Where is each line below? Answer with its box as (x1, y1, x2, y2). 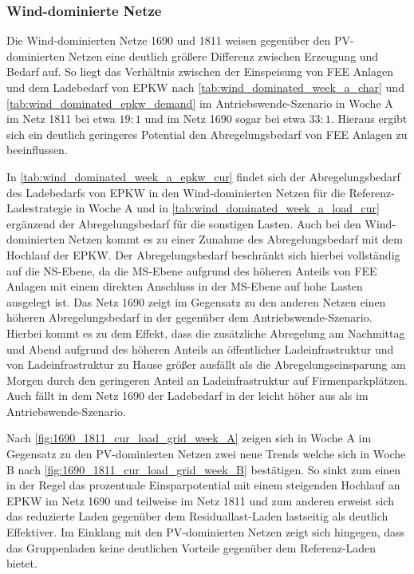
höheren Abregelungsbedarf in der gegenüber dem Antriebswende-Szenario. (6, 309, 373, 326)
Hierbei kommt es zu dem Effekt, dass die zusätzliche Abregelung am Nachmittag (6, 324, 405, 341)
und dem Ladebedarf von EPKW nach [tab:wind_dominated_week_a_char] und (6, 79, 404, 95)
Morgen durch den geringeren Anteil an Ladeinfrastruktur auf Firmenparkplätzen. (6, 371, 408, 388)
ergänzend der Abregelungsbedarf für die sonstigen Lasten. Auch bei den (6, 215, 361, 232)
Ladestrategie (6, 200, 72, 216)
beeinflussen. (6, 141, 68, 158)
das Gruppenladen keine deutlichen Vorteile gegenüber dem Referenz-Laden (6, 539, 377, 556)
